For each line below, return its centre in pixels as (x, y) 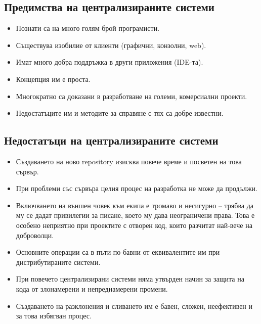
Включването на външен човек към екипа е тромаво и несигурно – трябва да (135, 205)
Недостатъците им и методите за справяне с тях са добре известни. (120, 113)
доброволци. (35, 235)
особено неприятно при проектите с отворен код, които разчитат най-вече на (134, 225)
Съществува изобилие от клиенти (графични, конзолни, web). (111, 45)
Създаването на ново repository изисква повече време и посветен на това (129, 161)
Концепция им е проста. (53, 79)
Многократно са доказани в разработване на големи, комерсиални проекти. (132, 96)
